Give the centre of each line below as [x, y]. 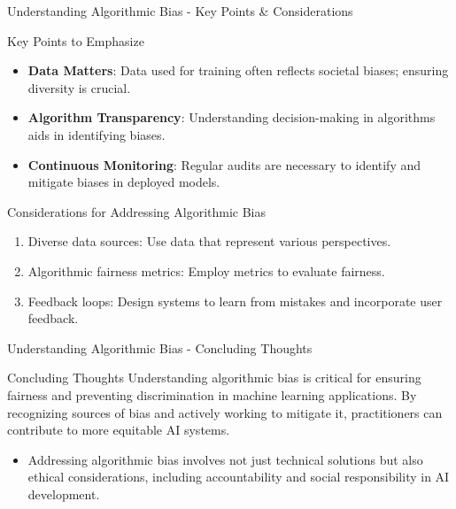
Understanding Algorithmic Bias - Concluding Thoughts [160, 347]
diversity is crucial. [79, 87]
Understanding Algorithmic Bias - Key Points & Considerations [180, 11]
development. [64, 494]
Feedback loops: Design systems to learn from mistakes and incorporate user [235, 301]
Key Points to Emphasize [76, 40]
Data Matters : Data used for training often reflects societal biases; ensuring [238, 70]
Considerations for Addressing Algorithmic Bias [137, 211]
